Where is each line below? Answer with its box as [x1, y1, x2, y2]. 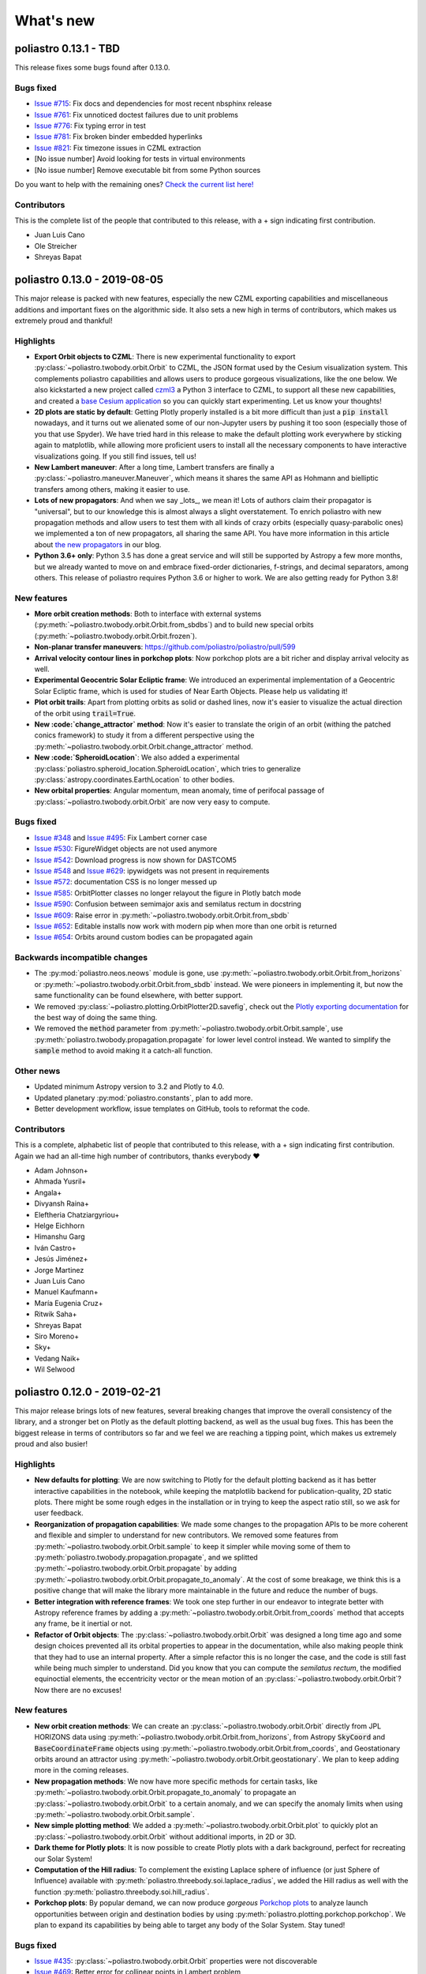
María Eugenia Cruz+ [34, 1298, 103, 1308]
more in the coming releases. [34, 1766, 129, 1775]
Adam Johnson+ [34, 1165, 88, 1176]
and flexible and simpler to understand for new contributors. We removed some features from [34, 1530, 338, 1540]
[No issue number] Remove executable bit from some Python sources [34, 165, 261, 175]
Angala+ [34, 1188, 62, 1197]
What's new [14, 12, 95, 29]
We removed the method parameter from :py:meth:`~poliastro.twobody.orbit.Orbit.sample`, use [34, 1023, 343, 1034]
